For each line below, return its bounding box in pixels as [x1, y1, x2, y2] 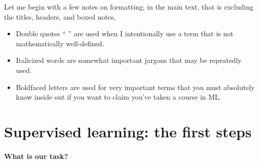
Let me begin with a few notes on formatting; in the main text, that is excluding [4, 2, 253, 12]
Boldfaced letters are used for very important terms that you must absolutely [16, 81, 255, 92]
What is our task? [4, 150, 68, 161]
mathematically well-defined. [16, 38, 104, 48]
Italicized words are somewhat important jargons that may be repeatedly [16, 55, 242, 65]
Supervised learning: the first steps [4, 121, 252, 141]
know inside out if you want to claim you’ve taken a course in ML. [16, 92, 221, 102]
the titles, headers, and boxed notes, [4, 11, 116, 22]
